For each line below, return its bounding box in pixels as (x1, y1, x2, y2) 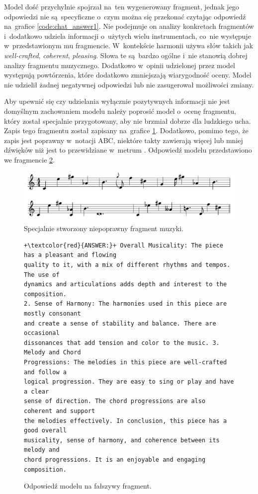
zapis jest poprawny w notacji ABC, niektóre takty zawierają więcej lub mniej (4, 135, 243, 145)
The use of (24, 271, 60, 278)
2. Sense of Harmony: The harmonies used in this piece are (24, 300, 227, 308)
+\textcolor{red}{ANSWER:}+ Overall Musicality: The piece (24, 242, 223, 249)
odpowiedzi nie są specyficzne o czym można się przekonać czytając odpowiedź (4, 11, 246, 21)
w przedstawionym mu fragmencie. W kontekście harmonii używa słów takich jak (4, 40, 253, 51)
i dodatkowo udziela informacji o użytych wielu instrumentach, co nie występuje (4, 30, 251, 41)
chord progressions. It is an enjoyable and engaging (24, 456, 206, 463)
